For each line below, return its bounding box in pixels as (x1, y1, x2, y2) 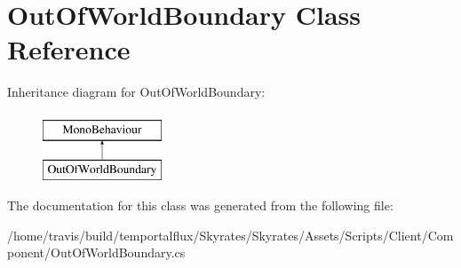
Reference (7, 31, 131, 67)
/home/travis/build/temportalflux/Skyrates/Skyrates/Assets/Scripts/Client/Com (7, 225, 454, 244)
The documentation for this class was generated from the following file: (7, 196, 393, 215)
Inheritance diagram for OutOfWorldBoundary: (7, 83, 266, 101)
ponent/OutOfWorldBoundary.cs (7, 243, 186, 262)
